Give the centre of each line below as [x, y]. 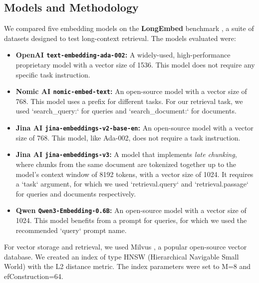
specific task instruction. [53, 74]
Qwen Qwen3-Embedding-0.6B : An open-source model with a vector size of [131, 210]
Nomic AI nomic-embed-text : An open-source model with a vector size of [131, 91]
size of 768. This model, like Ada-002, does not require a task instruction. [128, 137]
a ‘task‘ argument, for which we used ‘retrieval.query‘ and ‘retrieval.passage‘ [132, 184]
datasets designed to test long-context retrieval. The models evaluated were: [120, 38]
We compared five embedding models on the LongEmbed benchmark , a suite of [129, 28]
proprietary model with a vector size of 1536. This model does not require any [135, 65]
